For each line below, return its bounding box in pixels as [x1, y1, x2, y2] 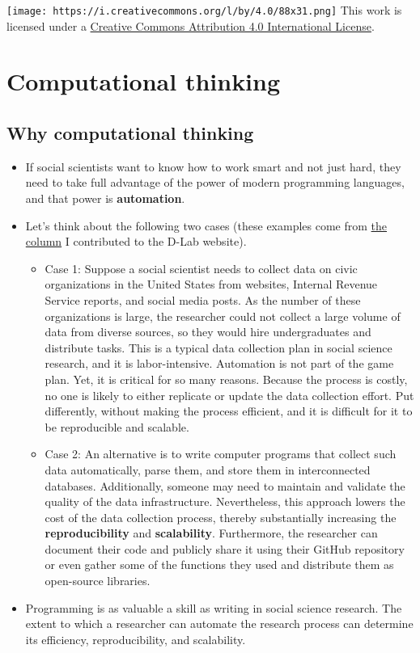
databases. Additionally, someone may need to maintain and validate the [45, 477, 405, 494]
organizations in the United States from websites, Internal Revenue [45, 276, 378, 293]
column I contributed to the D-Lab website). [25, 233, 247, 250]
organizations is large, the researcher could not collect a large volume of [45, 307, 401, 324]
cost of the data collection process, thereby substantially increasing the [45, 508, 397, 525]
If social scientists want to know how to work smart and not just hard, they [25, 158, 401, 175]
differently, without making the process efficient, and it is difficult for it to [45, 402, 413, 419]
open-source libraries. [45, 572, 151, 589]
